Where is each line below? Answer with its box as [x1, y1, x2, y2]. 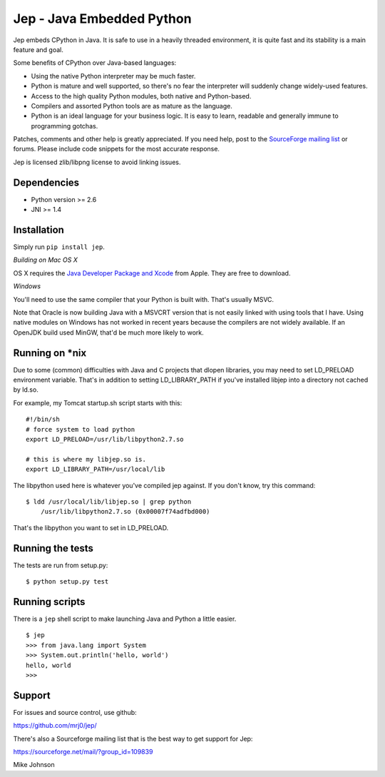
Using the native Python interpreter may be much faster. [31, 71, 196, 80]
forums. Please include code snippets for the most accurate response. [13, 145, 220, 153]
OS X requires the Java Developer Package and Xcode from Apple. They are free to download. [13, 268, 291, 278]
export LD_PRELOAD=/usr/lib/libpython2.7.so [26, 435, 185, 444]
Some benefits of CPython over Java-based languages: [13, 59, 177, 67]
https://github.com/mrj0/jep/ [13, 721, 98, 730]
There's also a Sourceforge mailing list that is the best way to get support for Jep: [13, 734, 253, 743]
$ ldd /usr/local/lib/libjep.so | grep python [26, 497, 192, 506]
